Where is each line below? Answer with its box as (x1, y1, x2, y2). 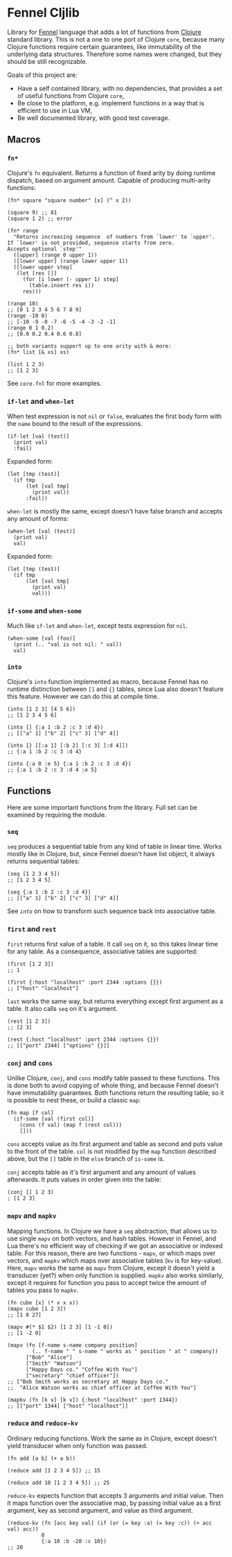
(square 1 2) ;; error (7, 215, 73, 222)
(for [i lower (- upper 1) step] (22, 275, 119, 282)
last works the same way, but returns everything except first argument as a (7, 997, 224, 1005)
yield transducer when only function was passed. (7, 1441, 148, 1449)
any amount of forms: (7, 514, 69, 522)
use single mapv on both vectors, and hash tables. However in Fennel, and (7, 1234, 217, 1243)
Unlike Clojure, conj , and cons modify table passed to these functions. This (7, 1074, 220, 1082)
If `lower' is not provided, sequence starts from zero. (7, 239, 175, 246)
